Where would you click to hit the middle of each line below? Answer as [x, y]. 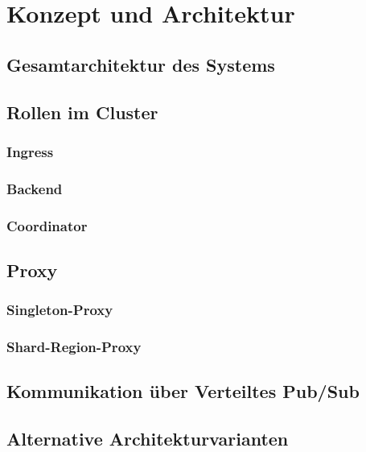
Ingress [30, 151]
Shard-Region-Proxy [74, 347]
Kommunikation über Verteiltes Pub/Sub [183, 391]
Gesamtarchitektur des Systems [141, 64]
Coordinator [47, 225]
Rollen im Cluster [82, 112]
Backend [35, 188]
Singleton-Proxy [60, 310]
